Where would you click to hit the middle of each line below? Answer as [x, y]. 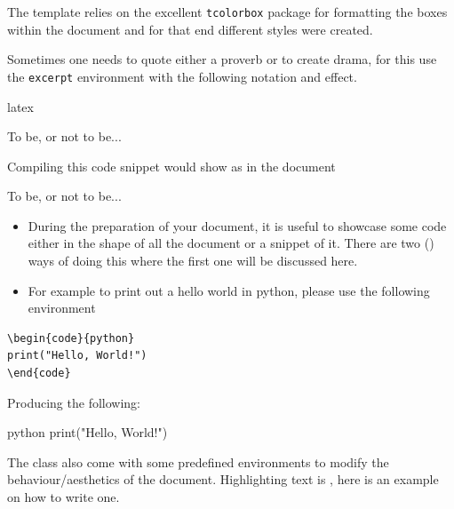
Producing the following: [74, 402]
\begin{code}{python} [71, 338]
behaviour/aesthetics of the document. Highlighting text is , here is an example [223, 479]
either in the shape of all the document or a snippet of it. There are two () [231, 243]
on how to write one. [64, 497]
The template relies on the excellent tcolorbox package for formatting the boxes [227, 12]
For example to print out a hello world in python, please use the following [229, 290]
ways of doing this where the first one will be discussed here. [193, 261]
